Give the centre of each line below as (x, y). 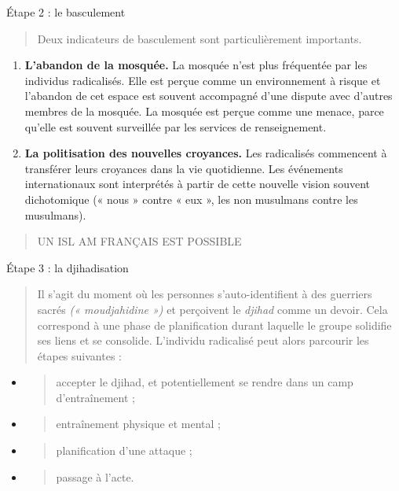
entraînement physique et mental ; (138, 424)
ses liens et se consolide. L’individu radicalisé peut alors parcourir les (203, 340)
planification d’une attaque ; (124, 450)
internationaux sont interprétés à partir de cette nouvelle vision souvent (197, 184)
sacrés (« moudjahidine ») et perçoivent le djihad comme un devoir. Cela (212, 309)
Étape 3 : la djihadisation (68, 267)
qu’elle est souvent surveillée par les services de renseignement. (176, 126)
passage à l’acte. (95, 476)
